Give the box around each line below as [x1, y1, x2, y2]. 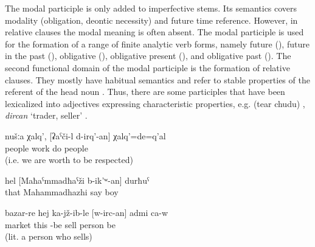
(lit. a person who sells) [5, 230, 92, 243]
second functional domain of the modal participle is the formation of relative [5, 61, 290, 74]
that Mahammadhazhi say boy [5, 186, 119, 198]
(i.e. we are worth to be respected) [5, 153, 133, 166]
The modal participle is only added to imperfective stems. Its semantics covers [5, 2, 297, 14]
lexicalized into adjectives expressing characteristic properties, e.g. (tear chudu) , [5, 97, 305, 110]
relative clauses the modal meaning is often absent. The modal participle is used [5, 26, 304, 38]
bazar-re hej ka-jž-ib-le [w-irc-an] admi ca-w [5, 206, 168, 218]
